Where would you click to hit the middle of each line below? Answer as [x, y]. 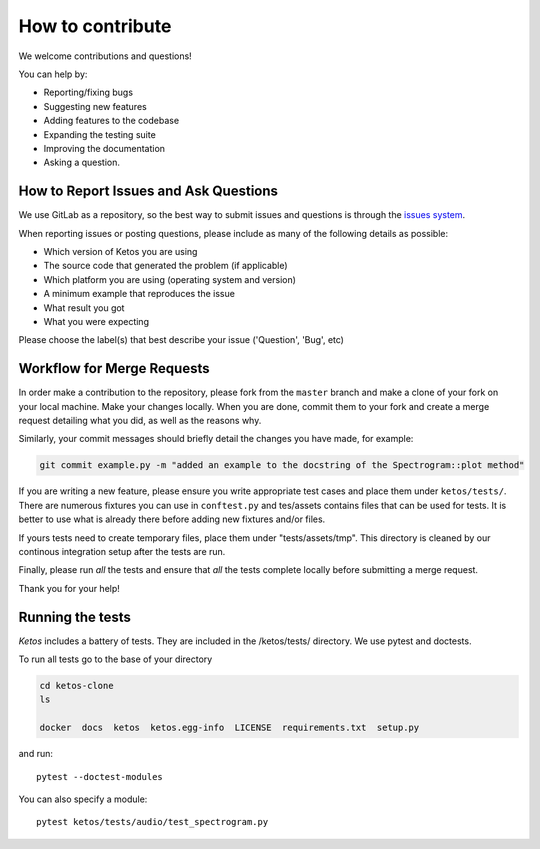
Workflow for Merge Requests [114, 368]
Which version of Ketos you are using [120, 251]
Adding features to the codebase [111, 121]
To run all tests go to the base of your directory [115, 659]
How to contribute [95, 26]
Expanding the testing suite [100, 134]
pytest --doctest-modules [100, 776]
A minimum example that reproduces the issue [139, 294]
